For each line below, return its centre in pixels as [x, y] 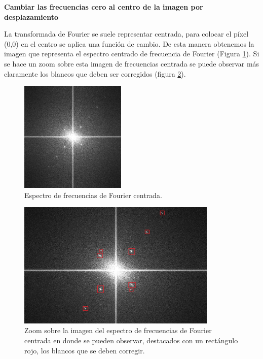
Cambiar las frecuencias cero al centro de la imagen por [104, 7]
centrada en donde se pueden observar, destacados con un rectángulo [131, 340]
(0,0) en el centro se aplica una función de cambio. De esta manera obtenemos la [129, 43]
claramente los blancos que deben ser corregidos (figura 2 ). [95, 73]
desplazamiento [31, 17]
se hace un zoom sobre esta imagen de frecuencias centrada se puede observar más [132, 63]
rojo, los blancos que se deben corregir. [85, 350]
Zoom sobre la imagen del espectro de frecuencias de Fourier [118, 330]
